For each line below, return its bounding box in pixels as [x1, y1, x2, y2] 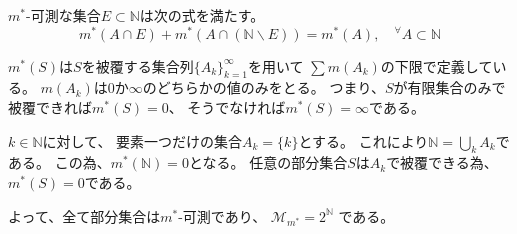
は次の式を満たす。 [139, 5, 265, 25]
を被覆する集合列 [81, 55, 194, 76]
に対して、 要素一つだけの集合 [42, 130, 243, 151]
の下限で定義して [380, 55, 493, 76]
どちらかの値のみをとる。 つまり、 [156, 77, 385, 98]
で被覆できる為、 [386, 152, 498, 173]
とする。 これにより [298, 130, 429, 151]
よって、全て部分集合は [8, 205, 161, 226]
